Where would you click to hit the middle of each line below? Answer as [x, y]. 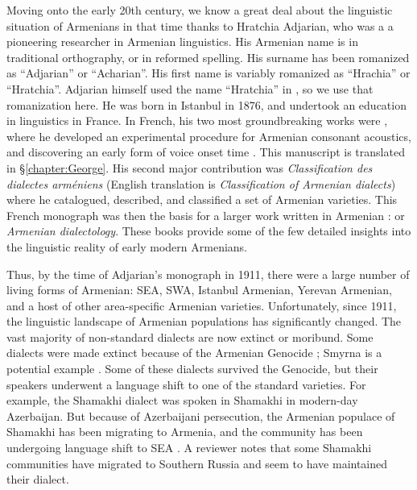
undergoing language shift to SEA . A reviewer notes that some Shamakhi [189, 448]
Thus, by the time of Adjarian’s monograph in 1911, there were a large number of [208, 274]
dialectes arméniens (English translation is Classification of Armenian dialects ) [201, 183]
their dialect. [38, 479]
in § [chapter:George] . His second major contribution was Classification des [190, 167]
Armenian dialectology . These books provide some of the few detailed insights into [209, 231]
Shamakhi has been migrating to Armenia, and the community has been [185, 432]
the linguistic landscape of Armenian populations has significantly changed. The [204, 321]
